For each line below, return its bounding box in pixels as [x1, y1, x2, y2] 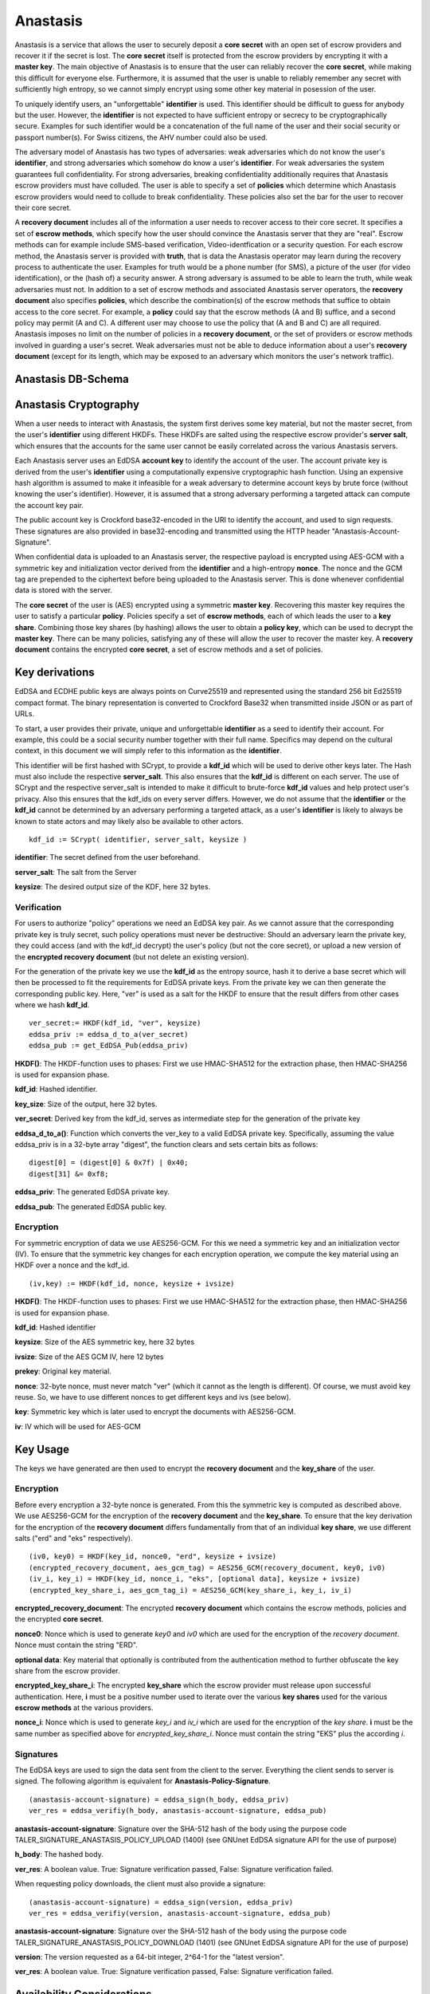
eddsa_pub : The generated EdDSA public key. [14, 1201, 167, 1212]
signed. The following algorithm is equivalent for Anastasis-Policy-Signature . [14, 1776, 271, 1786]
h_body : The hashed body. [14, 1850, 104, 1859]
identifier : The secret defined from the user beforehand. [14, 853, 201, 862]
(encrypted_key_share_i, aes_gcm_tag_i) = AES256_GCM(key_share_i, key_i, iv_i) [29, 1586, 353, 1594]
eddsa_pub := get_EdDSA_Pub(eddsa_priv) [29, 1041, 189, 1050]
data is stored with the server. [14, 585, 113, 595]
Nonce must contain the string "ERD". [14, 1640, 139, 1650]
